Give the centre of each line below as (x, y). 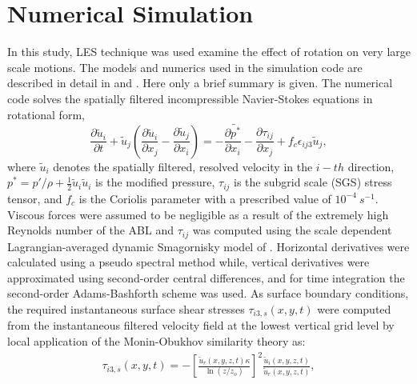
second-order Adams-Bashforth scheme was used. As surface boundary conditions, (208, 293)
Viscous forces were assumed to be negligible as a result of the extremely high (198, 214)
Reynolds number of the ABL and (90, 230)
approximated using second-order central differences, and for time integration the (206, 277)
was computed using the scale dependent (292, 230)
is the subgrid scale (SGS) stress (313, 182)
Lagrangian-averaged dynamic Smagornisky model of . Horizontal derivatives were (208, 246)
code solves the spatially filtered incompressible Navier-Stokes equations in (190, 98)
